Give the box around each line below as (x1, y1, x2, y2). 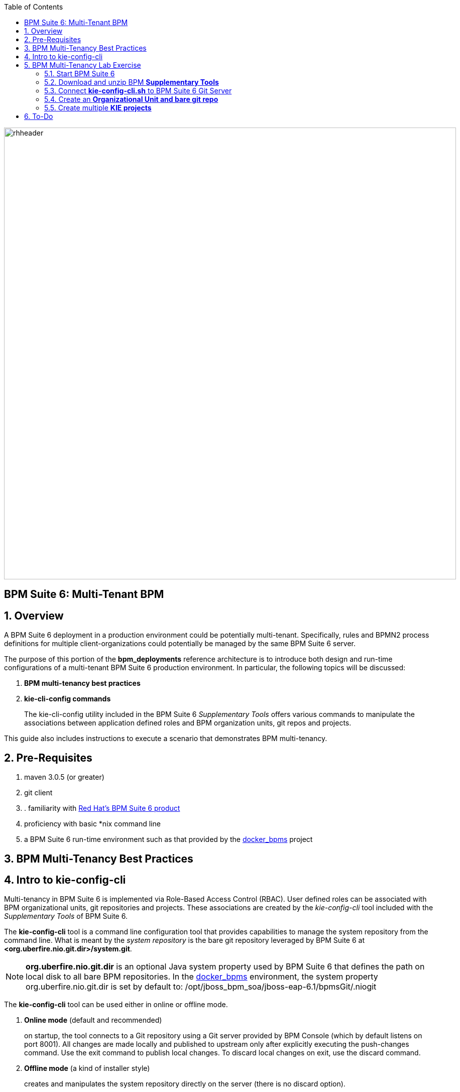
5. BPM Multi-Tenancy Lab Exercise (24, 61, 141, 69)
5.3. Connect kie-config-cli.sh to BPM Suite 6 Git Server (44, 86, 232, 95)
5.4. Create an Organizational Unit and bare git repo (44, 95, 218, 103)
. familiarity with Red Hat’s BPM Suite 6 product (24, 804, 180, 813)
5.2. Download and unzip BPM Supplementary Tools (44, 78, 219, 86)
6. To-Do (24, 112, 53, 120)
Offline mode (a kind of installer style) (24, 1064, 150, 1073)
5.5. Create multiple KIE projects (44, 103, 152, 112)
